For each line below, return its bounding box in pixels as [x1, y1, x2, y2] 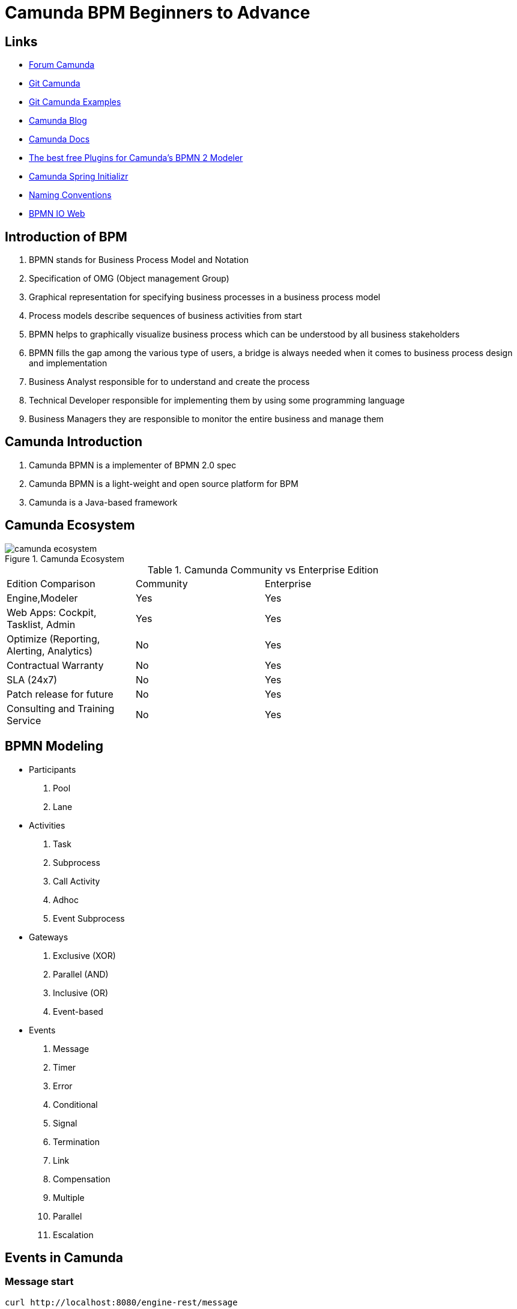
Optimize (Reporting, [7, 632, 100, 645]
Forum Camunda [29, 59, 95, 70]
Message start [5, 1275, 74, 1288]
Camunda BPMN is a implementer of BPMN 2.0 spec [29, 459, 237, 470]
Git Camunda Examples [29, 97, 121, 107]
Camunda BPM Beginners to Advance [5, 2, 310, 23]
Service [7, 714, 41, 727]
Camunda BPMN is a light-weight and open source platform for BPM [29, 478, 298, 489]
